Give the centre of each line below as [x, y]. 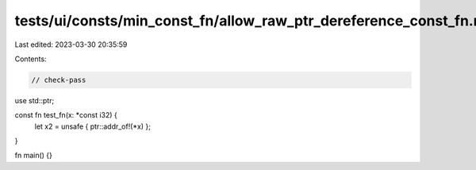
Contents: [31, 59]
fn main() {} [34, 156]
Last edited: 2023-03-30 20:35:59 [71, 44]
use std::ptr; [35, 100]
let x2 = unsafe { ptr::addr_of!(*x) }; [92, 126]
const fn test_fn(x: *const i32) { [66, 115]
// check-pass [59, 80]
